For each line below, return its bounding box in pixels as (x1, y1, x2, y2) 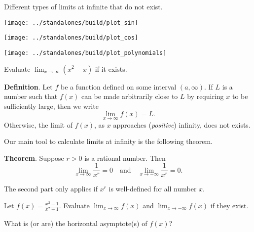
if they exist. (210, 200, 249, 210)
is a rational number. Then (84, 152, 166, 163)
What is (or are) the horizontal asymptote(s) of (4, 218, 147, 229)
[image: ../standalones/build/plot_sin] (4, 19, 139, 26)
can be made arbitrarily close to (81, 91, 178, 101)
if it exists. (95, 63, 127, 74)
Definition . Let (4, 81, 53, 92)
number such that (4, 91, 58, 101)
